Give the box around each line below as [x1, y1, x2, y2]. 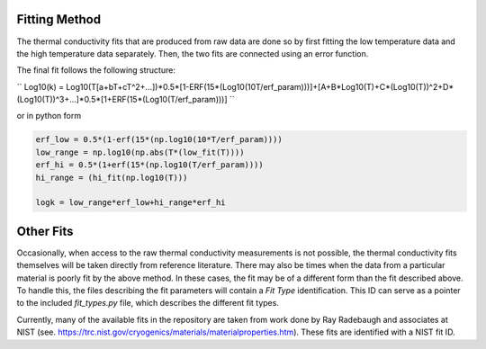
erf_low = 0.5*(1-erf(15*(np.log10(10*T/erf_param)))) [35, 135, 283, 145]
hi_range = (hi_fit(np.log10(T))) [35, 172, 188, 183]
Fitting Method [16, 12, 102, 27]
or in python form [16, 111, 81, 121]
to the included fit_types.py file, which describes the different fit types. [16, 298, 279, 309]
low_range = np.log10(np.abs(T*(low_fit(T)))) [35, 147, 245, 157]
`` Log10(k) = [16, 81, 65, 92]
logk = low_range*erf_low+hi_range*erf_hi [35, 198, 226, 208]
